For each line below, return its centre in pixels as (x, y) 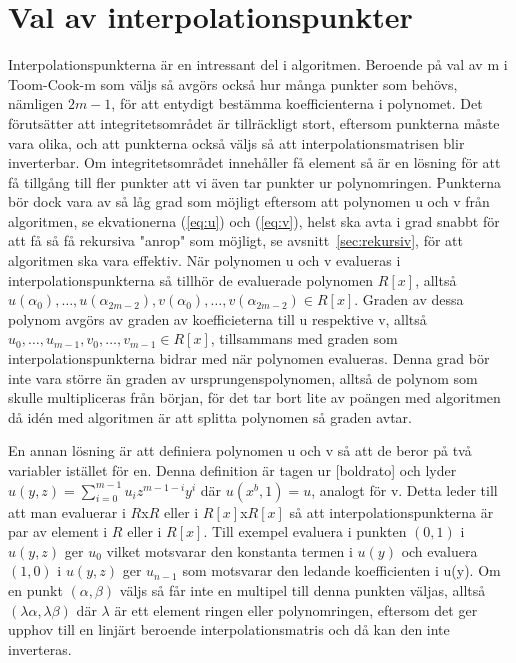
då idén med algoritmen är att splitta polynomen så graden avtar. (210, 416)
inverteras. (40, 648)
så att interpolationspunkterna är (391, 511)
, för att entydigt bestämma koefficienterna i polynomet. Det (297, 103)
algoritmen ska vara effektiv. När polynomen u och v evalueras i (204, 260)
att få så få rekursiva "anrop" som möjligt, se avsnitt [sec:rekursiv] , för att (235, 240)
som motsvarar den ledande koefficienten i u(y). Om (341, 570)
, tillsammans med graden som (304, 338)
